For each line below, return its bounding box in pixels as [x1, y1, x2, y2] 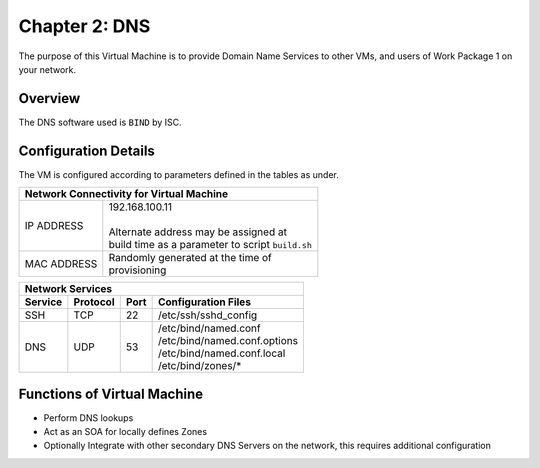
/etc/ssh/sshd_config [157, 308, 258, 322]
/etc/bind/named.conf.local [157, 346, 286, 360]
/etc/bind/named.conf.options [157, 334, 299, 348]
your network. [18, 63, 77, 75]
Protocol [73, 295, 115, 309]
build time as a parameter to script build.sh [108, 238, 312, 252]
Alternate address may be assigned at [108, 225, 287, 239]
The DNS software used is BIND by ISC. [18, 116, 182, 128]
